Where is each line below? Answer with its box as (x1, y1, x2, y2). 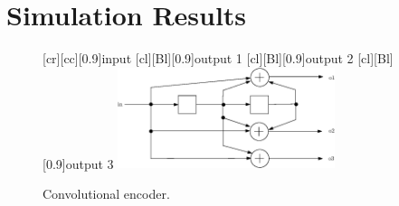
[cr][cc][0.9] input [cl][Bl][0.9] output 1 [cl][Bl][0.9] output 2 (43, 49, 354, 68)
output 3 (65, 154, 114, 173)
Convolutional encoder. (43, 183, 170, 202)
